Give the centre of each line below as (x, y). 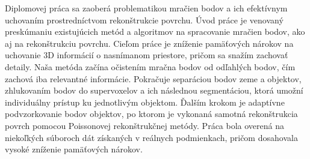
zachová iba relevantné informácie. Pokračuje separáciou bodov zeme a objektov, (153, 78)
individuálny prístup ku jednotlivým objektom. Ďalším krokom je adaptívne (145, 102)
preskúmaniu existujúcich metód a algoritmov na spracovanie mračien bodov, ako (155, 31)
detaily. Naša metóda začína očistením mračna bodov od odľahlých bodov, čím (150, 66)
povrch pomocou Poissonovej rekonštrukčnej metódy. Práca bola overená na (145, 125)
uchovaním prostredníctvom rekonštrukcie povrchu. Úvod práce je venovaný (144, 19)
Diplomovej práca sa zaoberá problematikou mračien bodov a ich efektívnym (146, 8)
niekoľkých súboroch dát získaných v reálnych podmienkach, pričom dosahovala (151, 137)
